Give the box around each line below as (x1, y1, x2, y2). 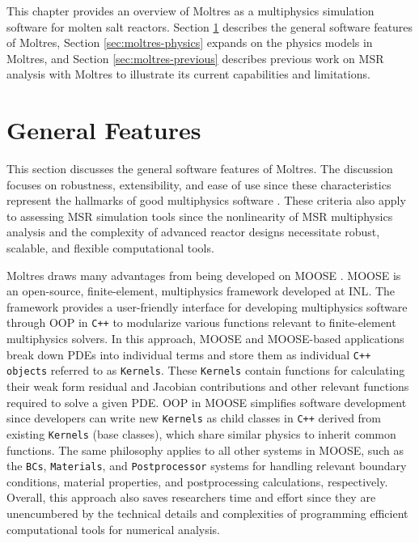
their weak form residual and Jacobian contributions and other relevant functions (6, 378, 409, 394)
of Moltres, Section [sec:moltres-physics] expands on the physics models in (6, 34, 373, 51)
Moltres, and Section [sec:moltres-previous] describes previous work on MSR (6, 49, 384, 66)
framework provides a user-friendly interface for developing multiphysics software (6, 298, 408, 315)
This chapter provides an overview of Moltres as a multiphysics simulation (6, 2, 375, 19)
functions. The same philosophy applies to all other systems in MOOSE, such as (6, 441, 404, 458)
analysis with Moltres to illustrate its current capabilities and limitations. (6, 66, 370, 83)
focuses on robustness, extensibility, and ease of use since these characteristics (6, 176, 391, 193)
